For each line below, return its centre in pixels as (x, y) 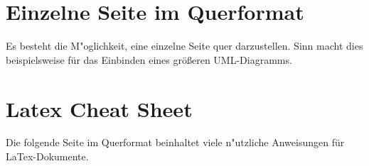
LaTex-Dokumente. (47, 156)
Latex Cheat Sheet (99, 108)
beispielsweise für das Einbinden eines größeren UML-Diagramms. (149, 59)
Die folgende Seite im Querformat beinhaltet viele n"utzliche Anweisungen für (175, 142)
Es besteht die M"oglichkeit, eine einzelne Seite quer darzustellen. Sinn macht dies (184, 46)
